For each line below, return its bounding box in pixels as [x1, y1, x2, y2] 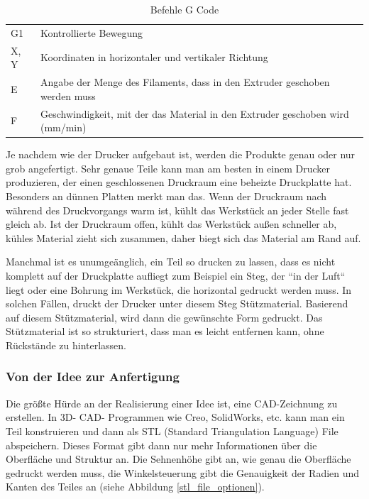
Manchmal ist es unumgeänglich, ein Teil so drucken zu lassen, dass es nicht [6, 254, 336, 269]
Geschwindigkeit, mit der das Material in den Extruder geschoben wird [40, 106, 349, 121]
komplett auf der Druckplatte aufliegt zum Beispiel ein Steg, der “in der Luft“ [6, 268, 346, 283]
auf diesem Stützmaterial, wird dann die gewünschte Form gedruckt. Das [6, 309, 323, 324]
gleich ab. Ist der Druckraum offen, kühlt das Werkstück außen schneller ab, [6, 216, 337, 231]
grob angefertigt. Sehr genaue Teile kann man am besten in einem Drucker [6, 160, 331, 175]
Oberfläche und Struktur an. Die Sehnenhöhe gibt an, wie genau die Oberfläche [6, 451, 351, 466]
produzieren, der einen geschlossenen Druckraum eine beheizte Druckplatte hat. [6, 175, 352, 190]
